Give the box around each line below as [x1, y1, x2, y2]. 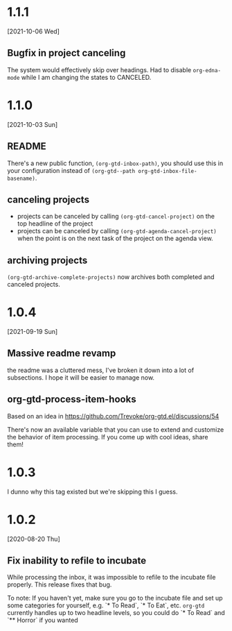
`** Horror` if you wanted [7, 616, 78, 625]
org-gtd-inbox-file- [138, 167, 197, 174]
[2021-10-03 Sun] [7, 120, 58, 128]
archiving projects [7, 254, 88, 266]
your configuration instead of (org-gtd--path [7, 166, 136, 174]
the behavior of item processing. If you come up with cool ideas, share [7, 432, 208, 441]
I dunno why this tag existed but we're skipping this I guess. [7, 487, 178, 496]
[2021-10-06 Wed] [7, 27, 60, 35]
